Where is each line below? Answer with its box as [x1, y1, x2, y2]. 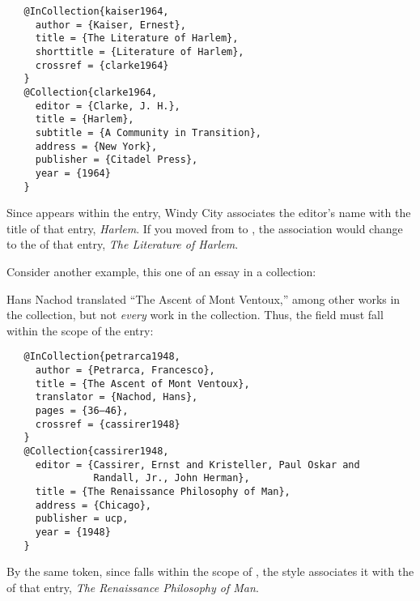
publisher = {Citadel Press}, [35, 154, 198, 166]
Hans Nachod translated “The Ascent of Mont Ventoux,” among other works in [6, 290, 401, 307]
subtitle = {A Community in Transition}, [35, 126, 261, 139]
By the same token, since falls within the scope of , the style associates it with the [6, 563, 414, 580]
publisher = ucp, [35, 513, 129, 525]
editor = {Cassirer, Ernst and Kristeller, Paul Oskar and [35, 458, 360, 471]
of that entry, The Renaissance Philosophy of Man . [6, 578, 259, 595]
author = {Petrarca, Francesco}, [35, 364, 215, 376]
